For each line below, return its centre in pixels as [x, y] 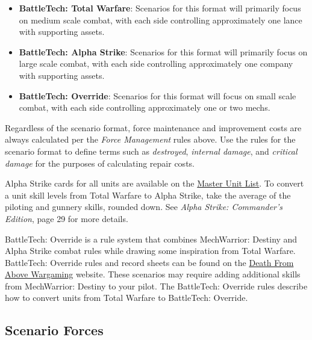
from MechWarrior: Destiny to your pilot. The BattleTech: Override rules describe [156, 286]
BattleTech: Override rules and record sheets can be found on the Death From [149, 262]
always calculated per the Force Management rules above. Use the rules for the [150, 139]
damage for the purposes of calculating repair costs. [100, 163]
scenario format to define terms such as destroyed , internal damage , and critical [151, 151]
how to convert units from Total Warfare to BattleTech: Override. [126, 298]
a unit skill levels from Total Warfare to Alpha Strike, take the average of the [148, 195]
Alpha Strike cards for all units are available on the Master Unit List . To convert [154, 183]
